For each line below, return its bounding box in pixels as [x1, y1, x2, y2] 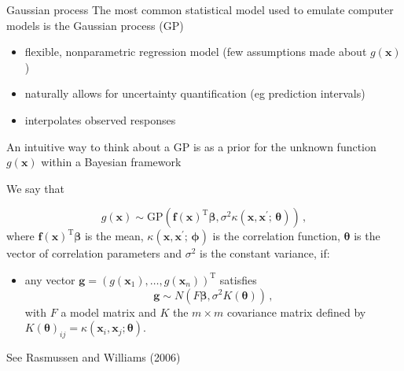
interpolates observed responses [24, 111, 176, 128]
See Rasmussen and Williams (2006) [6, 348, 181, 365]
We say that [6, 180, 64, 196]
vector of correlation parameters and [6, 245, 182, 262]
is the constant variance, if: [200, 245, 330, 262]
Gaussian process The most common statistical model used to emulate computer [6, 2, 394, 17]
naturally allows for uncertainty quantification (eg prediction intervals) [24, 85, 365, 102]
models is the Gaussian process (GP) [6, 17, 184, 33]
